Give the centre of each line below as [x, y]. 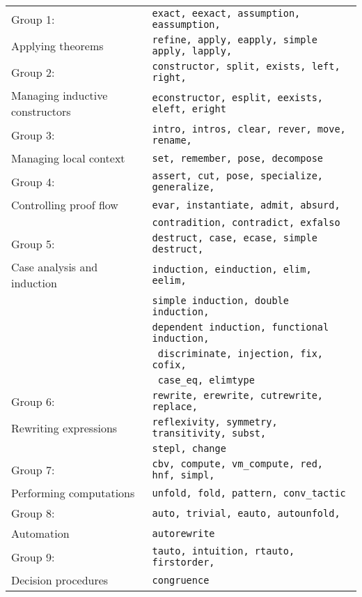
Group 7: [33, 469]
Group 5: [33, 243]
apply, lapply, [192, 51]
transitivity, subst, [209, 433]
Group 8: [33, 513]
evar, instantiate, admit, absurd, [246, 205]
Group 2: [33, 72]
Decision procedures [60, 580]
